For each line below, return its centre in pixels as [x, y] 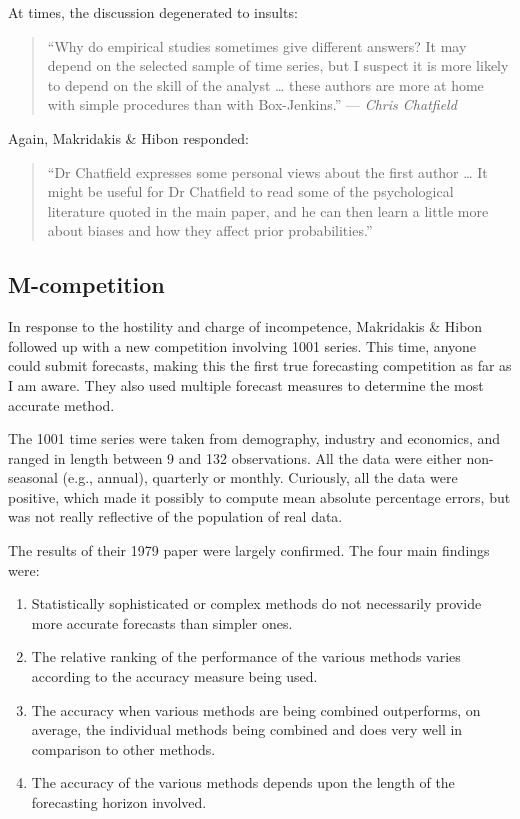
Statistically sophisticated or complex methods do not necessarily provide [256, 603]
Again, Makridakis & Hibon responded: [129, 137]
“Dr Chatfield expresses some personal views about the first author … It [267, 171]
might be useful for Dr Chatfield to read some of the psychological [250, 191]
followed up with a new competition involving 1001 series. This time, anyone [242, 345]
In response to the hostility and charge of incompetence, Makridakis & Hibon [245, 326]
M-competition [86, 284]
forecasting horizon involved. [119, 802]
